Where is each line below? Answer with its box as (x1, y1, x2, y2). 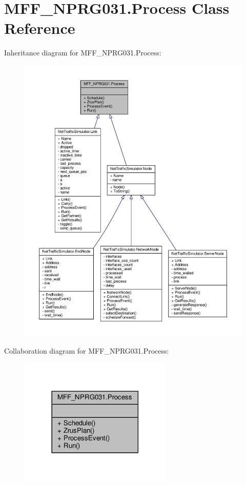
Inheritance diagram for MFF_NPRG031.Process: (4, 47, 161, 58)
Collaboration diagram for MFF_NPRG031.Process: (4, 345, 169, 356)
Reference (4, 17, 75, 38)
